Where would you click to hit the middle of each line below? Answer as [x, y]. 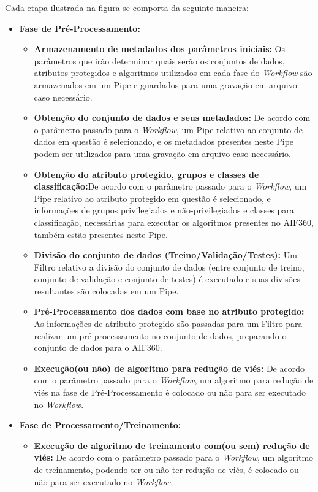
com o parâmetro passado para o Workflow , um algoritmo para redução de [174, 380]
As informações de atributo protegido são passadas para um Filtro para [168, 324]
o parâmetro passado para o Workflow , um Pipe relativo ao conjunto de [168, 129]
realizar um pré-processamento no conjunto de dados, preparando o [160, 335]
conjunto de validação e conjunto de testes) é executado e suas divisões [167, 279]
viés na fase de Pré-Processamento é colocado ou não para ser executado [170, 392]
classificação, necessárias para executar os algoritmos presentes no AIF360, [174, 222]
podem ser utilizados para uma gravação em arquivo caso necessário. [162, 153]
